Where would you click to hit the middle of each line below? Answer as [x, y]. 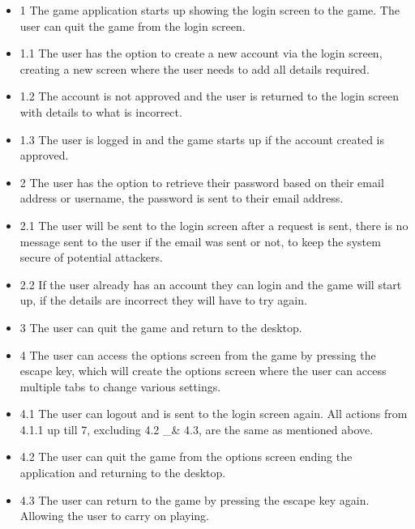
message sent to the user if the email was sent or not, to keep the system [200, 241]
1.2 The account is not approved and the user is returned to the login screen [209, 96]
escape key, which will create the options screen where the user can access [203, 371]
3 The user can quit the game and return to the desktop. [161, 327]
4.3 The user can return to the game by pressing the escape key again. [195, 499]
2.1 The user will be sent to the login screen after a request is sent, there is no [214, 225]
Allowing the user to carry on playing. [114, 516]
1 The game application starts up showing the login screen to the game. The [210, 10]
